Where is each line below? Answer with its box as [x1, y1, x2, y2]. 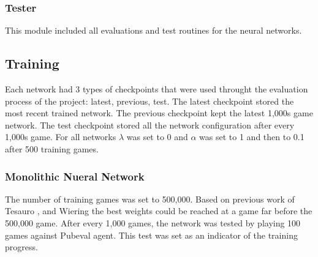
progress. [5, 240, 38, 253]
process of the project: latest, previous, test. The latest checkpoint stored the [5, 94, 294, 107]
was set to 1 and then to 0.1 [199, 130, 305, 143]
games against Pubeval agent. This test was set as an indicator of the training [5, 228, 298, 241]
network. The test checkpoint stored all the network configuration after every [5, 118, 295, 131]
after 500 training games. [5, 142, 99, 155]
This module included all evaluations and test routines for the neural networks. [5, 24, 302, 37]
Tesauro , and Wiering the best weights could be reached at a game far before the [5, 204, 312, 217]
